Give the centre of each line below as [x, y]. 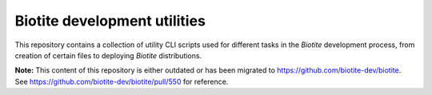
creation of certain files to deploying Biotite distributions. [108, 55]
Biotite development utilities [110, 21]
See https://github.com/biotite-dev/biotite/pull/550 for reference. [122, 81]
